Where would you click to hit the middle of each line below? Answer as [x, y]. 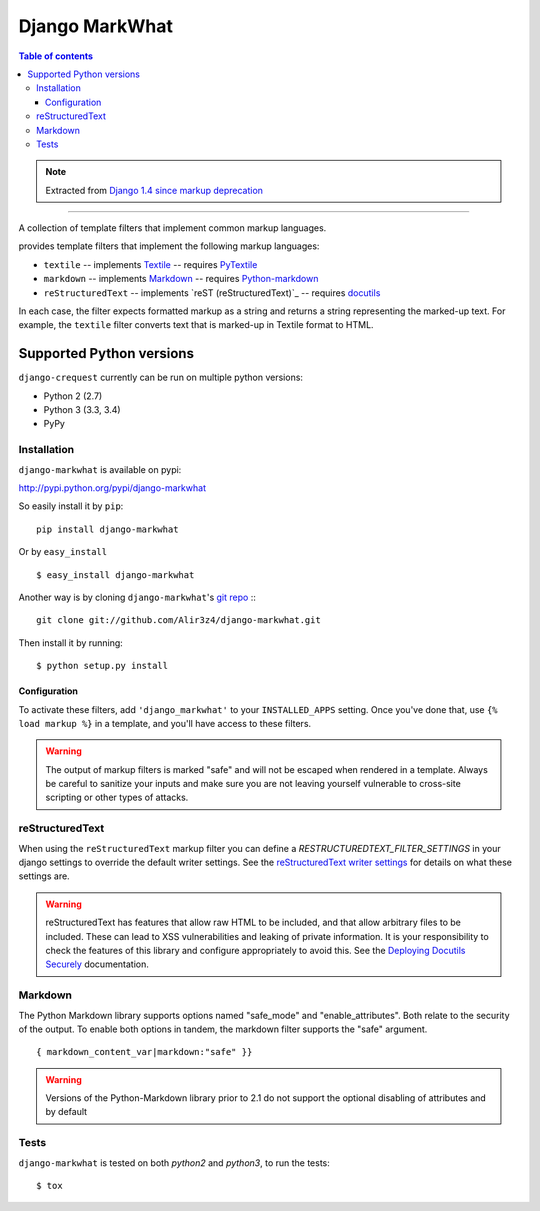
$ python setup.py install [102, 666]
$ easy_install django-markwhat [115, 574]
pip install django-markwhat [107, 529]
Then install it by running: [71, 642]
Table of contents [56, 56]
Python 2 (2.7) [73, 396]
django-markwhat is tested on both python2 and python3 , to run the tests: [174, 1162]
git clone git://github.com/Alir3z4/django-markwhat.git [179, 620]
